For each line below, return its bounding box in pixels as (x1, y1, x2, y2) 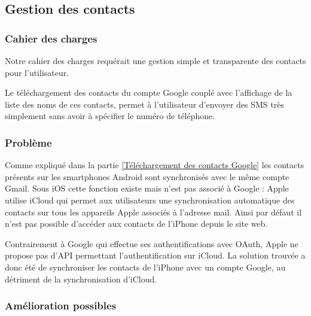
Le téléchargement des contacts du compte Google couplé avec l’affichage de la (5, 86, 292, 99)
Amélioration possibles (5, 298, 117, 313)
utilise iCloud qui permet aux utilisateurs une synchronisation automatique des (5, 193, 295, 206)
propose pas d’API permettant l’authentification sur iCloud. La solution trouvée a (5, 249, 306, 262)
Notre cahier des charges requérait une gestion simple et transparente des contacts (5, 54, 306, 66)
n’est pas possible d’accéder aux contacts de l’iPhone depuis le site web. (5, 217, 268, 230)
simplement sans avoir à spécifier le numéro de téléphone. (5, 110, 215, 122)
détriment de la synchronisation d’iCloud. (5, 272, 157, 285)
